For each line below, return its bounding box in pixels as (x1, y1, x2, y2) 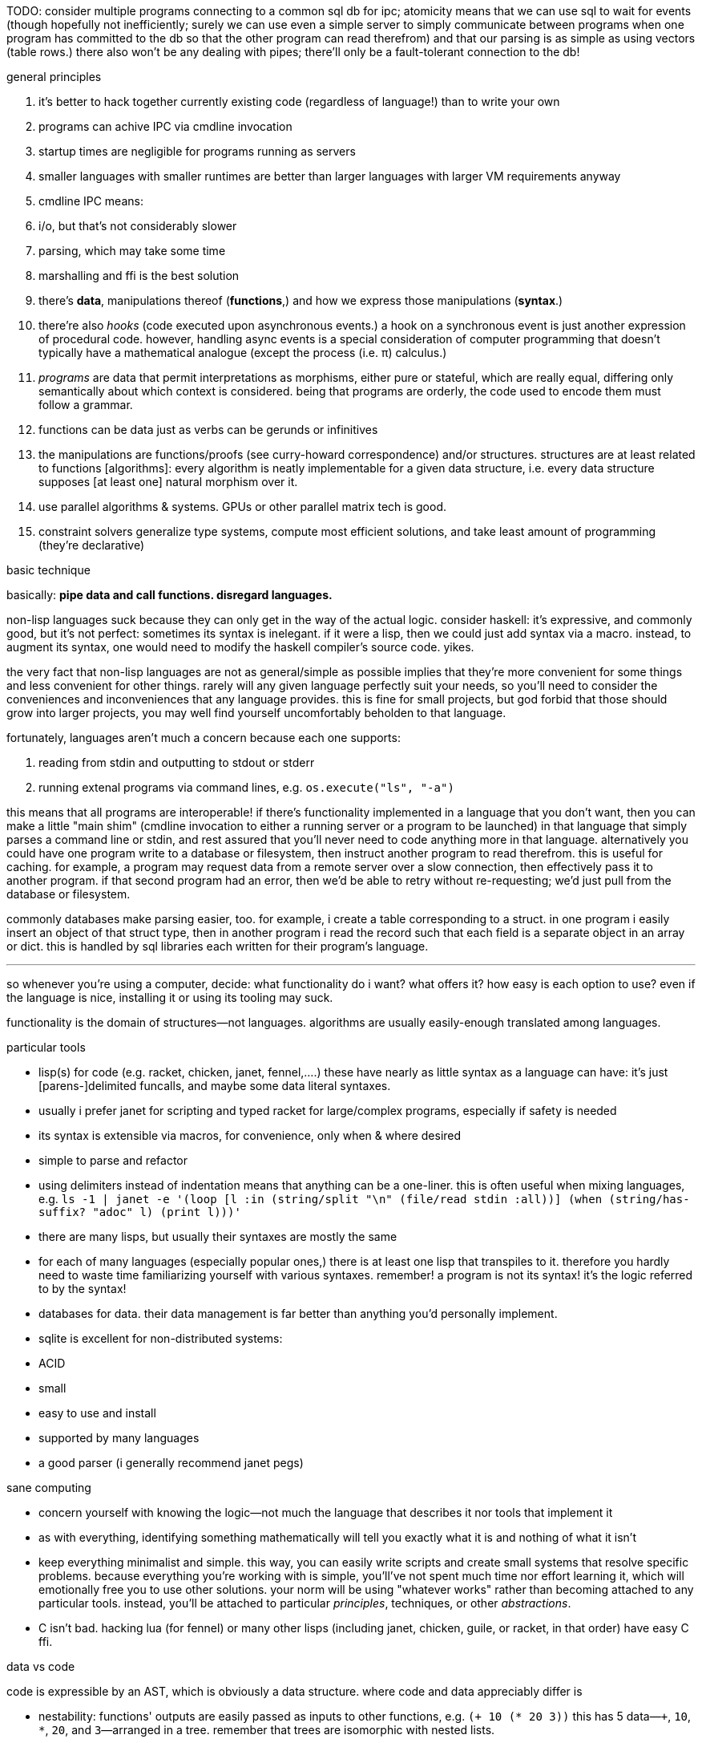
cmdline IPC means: (38, 194, 143, 208)
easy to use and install (38, 1406, 156, 1420)
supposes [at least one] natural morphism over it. (38, 475, 298, 488)
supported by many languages (38, 1431, 200, 1445)
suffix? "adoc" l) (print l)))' (38, 1206, 241, 1218)
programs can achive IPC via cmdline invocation (38, 120, 292, 133)
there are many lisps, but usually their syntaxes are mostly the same (38, 1230, 397, 1243)
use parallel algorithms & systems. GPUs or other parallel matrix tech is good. (38, 500, 446, 513)
